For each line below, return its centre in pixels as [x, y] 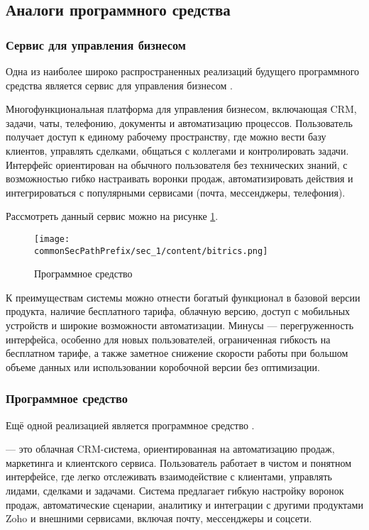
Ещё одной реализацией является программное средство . [130, 425]
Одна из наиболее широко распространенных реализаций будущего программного [183, 71]
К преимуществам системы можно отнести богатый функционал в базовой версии [183, 297]
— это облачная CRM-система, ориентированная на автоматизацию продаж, [170, 449]
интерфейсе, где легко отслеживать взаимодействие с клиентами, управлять [169, 476]
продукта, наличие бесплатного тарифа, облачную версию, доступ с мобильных [178, 311]
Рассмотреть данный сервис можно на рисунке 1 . [112, 216]
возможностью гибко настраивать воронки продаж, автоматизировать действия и [180, 178]
